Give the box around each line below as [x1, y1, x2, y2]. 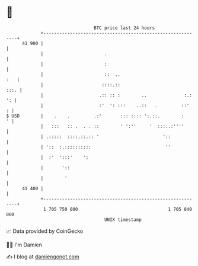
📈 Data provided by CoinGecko [6, 227, 84, 235]
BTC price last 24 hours [94, 25, 155, 31]
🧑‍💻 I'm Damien [6, 241, 43, 248]
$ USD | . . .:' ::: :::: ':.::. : [6, 113, 184, 119]
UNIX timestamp [104, 216, 142, 223]
